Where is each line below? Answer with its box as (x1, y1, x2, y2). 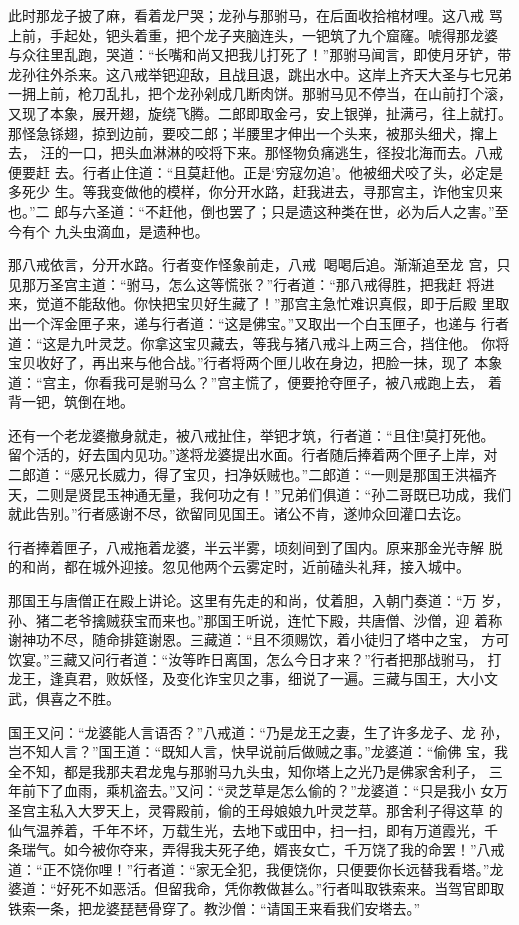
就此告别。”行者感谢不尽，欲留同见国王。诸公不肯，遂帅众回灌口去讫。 (8, 503, 470, 524)
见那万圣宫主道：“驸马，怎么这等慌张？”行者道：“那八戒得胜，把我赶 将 (8, 273, 481, 294)
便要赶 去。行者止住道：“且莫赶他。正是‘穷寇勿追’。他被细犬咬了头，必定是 (8, 161, 504, 182)
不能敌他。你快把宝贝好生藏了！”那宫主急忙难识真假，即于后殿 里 (63, 293, 496, 314)
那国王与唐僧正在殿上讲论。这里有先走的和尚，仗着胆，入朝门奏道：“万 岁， (8, 590, 510, 611)
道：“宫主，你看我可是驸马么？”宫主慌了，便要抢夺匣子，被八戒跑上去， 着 (8, 371, 502, 392)
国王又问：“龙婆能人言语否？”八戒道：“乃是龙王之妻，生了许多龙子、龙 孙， (8, 721, 509, 742)
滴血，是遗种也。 (96, 220, 209, 241)
